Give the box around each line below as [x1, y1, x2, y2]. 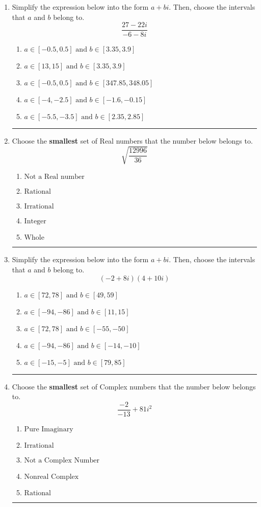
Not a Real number [24, 173, 85, 181]
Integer [24, 218, 46, 225]
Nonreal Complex [24, 473, 79, 480]
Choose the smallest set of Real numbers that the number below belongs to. [12, 135, 253, 146]
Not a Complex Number [24, 456, 99, 464]
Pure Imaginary [24, 425, 73, 433]
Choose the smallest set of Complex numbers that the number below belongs [12, 381, 256, 391]
